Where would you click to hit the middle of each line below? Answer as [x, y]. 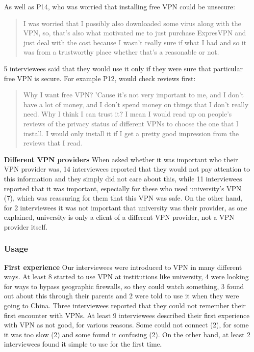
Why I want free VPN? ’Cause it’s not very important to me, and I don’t [134, 95]
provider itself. [26, 226]
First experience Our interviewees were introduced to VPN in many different [123, 267]
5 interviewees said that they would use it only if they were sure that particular [123, 68]
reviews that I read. [53, 143]
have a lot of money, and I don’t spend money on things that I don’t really [136, 104]
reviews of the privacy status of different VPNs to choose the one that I [131, 123]
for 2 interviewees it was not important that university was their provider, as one [126, 207]
